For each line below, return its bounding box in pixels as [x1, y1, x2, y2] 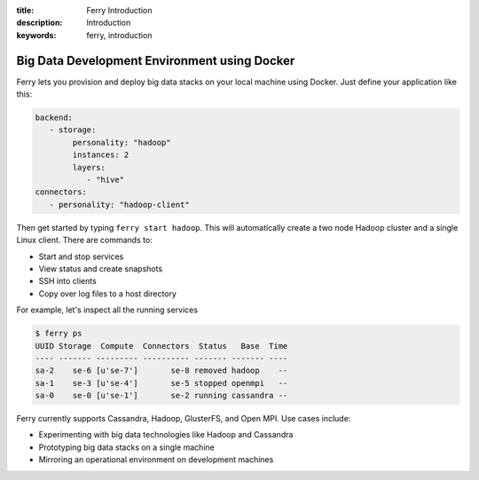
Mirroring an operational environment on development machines [38, 454, 274, 465]
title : [16, 5, 35, 15]
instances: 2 [72, 150, 130, 160]
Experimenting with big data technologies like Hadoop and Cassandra [38, 429, 294, 440]
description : [16, 18, 63, 28]
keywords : [16, 29, 57, 40]
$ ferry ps [35, 328, 82, 339]
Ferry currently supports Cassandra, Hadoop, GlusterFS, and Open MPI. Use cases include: [16, 413, 351, 424]
